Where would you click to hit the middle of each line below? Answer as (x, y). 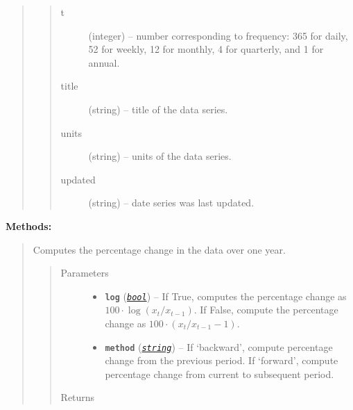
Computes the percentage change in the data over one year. (159, 249)
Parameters (85, 273)
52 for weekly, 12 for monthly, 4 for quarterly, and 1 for (206, 49)
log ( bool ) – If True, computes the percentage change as (226, 296)
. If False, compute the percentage (266, 310)
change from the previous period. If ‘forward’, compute (222, 360)
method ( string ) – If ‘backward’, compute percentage (219, 346)
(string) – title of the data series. (158, 109)
